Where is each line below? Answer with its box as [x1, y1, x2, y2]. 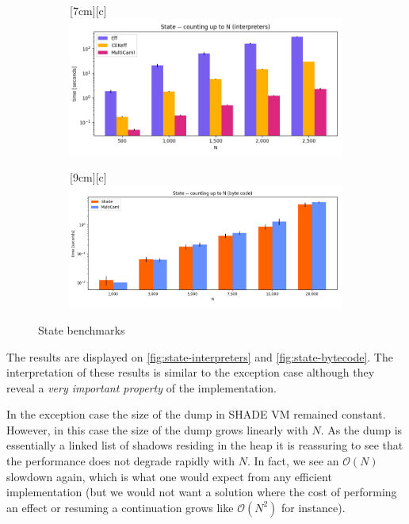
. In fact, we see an [247, 453, 339, 469]
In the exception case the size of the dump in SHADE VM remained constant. [6, 406, 386, 423]
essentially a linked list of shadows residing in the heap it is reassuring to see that [6, 437, 403, 453]
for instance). [281, 499, 346, 515]
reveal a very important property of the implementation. [6, 379, 277, 396]
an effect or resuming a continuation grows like [6, 499, 234, 515]
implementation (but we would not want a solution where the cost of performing [6, 484, 397, 500]
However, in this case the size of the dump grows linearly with [6, 421, 308, 438]
